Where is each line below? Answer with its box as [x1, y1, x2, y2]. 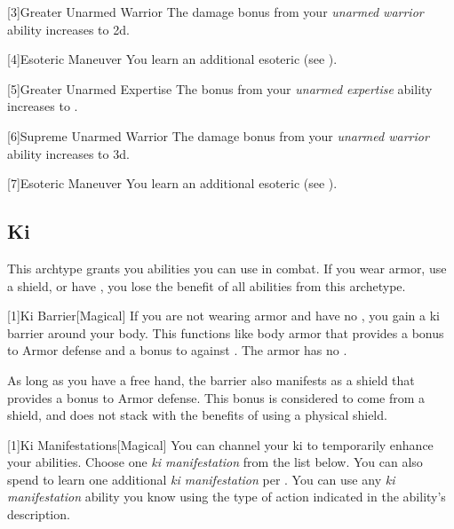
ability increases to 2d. [7, 20, 130, 38]
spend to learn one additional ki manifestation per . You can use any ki [7, 470, 395, 488]
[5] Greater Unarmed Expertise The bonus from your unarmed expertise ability [7, 79, 433, 98]
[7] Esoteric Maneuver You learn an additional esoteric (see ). [7, 174, 338, 193]
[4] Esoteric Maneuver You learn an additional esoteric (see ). [7, 50, 338, 68]
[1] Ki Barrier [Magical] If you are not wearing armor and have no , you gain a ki [7, 306, 441, 325]
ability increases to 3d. [7, 144, 130, 162]
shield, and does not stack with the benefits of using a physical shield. [7, 406, 387, 424]
